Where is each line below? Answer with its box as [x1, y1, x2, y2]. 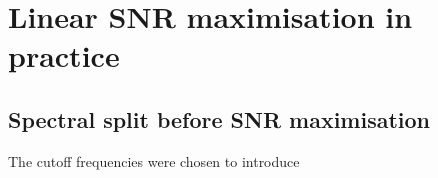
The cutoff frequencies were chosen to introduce [8, 150, 300, 171]
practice [8, 35, 120, 76]
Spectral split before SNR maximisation [8, 103, 431, 134]
